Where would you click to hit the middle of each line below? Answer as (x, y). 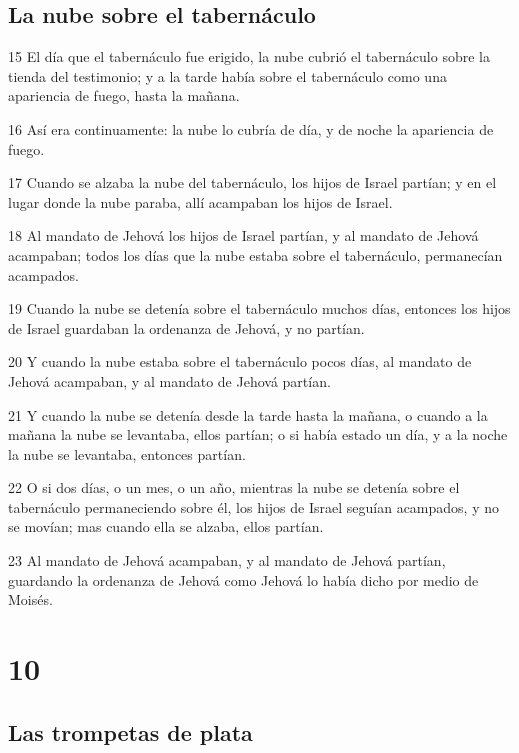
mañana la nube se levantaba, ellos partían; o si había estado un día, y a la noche (258, 434)
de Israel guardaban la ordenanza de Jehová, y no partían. (186, 327)
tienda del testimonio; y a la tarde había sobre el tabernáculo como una (227, 75)
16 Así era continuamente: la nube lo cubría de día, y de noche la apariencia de (251, 128)
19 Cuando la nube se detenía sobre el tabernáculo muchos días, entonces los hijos (259, 308)
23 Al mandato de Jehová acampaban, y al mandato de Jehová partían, (227, 560)
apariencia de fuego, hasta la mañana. (124, 95)
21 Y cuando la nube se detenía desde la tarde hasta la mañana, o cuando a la (248, 414)
